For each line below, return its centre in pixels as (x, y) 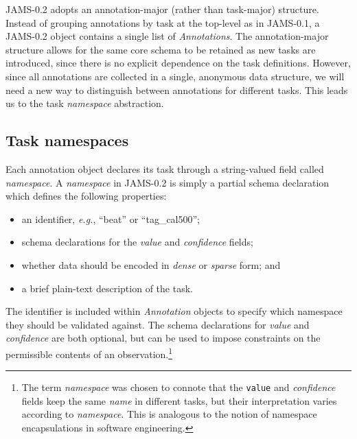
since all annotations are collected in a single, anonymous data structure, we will (175, 76)
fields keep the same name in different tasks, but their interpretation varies (179, 400)
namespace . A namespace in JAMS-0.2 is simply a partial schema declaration (168, 182)
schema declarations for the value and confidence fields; (137, 242)
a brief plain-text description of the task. (107, 288)
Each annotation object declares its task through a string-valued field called (165, 168)
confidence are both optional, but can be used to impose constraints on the (163, 338)
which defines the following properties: (86, 196)
